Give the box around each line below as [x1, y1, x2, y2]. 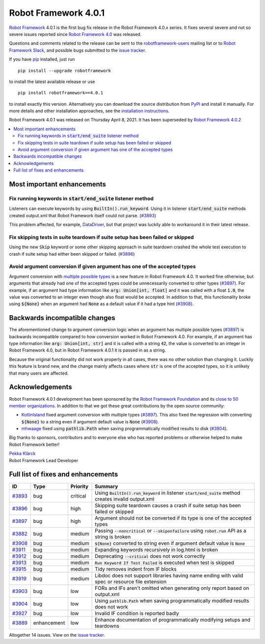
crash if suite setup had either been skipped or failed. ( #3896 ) [9, 251, 135, 257]
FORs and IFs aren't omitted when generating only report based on [95, 585, 249, 591]
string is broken [95, 533, 131, 540]
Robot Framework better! [9, 441, 60, 447]
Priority [70, 483, 89, 490]
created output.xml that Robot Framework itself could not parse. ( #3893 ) [9, 212, 157, 218]
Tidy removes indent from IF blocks [95, 565, 177, 572]
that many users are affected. [9, 370, 69, 376]
